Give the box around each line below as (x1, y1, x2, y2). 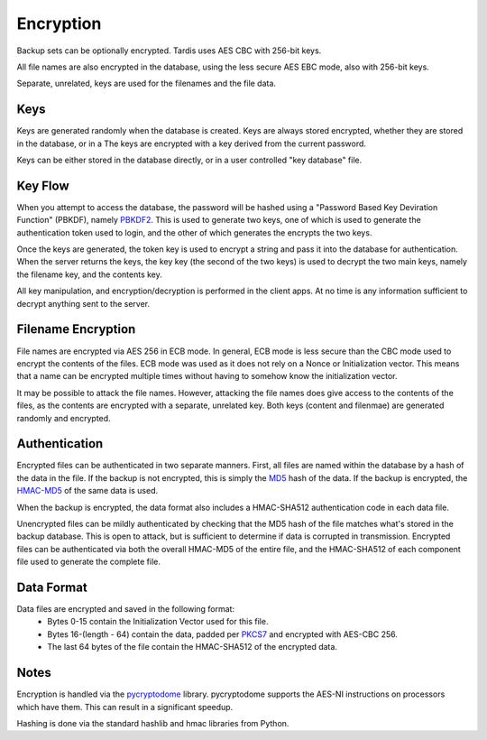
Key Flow (16, 178, 69, 193)
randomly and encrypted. (16, 412, 112, 423)
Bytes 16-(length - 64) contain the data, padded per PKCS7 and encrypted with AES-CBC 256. (47, 628, 399, 640)
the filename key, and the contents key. (16, 269, 162, 280)
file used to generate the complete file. (16, 556, 161, 568)
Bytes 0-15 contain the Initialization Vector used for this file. (47, 616, 269, 627)
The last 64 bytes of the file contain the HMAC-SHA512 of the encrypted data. (47, 642, 338, 652)
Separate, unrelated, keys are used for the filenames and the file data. (16, 78, 277, 89)
